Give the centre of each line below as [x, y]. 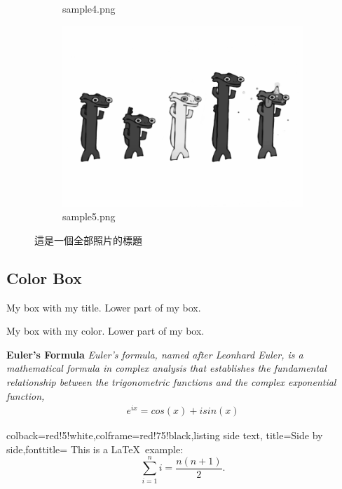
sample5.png [89, 216]
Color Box [44, 277]
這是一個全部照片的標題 [88, 240]
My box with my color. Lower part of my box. [105, 331]
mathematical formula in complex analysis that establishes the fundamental [166, 368]
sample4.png [89, 8]
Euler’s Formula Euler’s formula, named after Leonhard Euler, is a [155, 354]
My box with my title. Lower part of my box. [104, 307]
